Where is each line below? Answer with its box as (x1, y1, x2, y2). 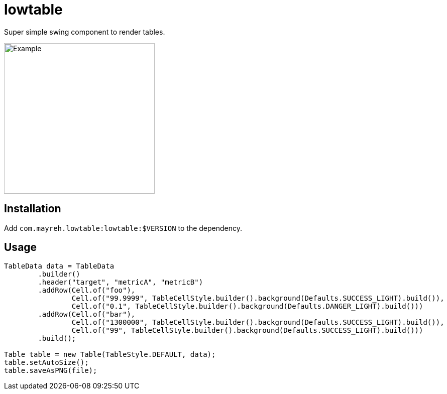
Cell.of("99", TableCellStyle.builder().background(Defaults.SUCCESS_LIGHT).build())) (71, 326, 423, 335)
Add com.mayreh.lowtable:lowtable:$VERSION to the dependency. (4, 223, 243, 232)
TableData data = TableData (4, 262, 115, 271)
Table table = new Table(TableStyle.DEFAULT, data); (4, 350, 216, 359)
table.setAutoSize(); (4, 358, 89, 367)
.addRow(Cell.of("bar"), (38, 310, 136, 319)
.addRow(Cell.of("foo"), (38, 286, 136, 295)
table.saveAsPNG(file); (4, 366, 97, 375)
